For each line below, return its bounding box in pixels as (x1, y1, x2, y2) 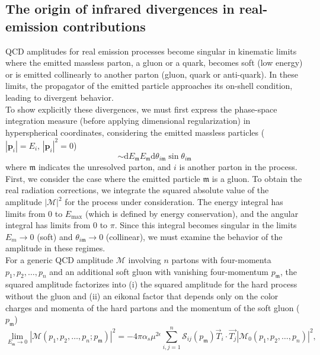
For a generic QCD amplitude (5, 254, 114, 266)
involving (128, 254, 161, 266)
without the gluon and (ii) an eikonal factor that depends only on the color (5, 290, 279, 302)
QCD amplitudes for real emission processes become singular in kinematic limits (5, 44, 297, 57)
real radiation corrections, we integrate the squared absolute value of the (5, 184, 269, 196)
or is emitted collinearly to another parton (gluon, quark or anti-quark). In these (5, 68, 298, 80)
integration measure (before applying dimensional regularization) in (5, 114, 251, 127)
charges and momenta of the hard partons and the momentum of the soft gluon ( (5, 301, 300, 314)
